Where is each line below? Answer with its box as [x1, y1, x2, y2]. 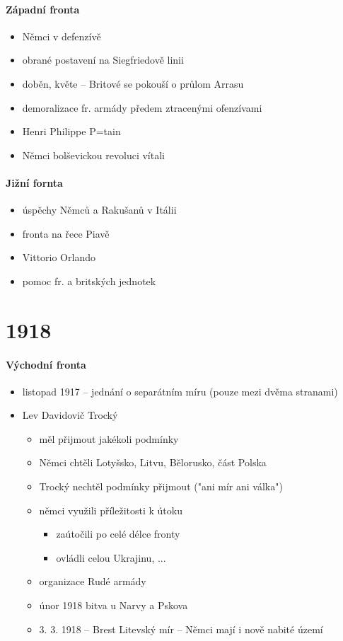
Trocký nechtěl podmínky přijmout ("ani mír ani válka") [39, 479, 283, 494]
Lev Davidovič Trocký [22, 408, 118, 422]
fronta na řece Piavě [22, 226, 110, 241]
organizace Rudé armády [39, 574, 146, 589]
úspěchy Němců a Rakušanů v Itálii [22, 202, 177, 217]
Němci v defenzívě [22, 28, 101, 43]
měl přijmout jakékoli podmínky [39, 431, 179, 446]
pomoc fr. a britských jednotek [22, 273, 156, 288]
